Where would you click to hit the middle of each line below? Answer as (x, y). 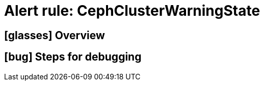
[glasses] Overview (55, 35)
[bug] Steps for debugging (73, 57)
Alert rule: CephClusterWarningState (132, 11)
